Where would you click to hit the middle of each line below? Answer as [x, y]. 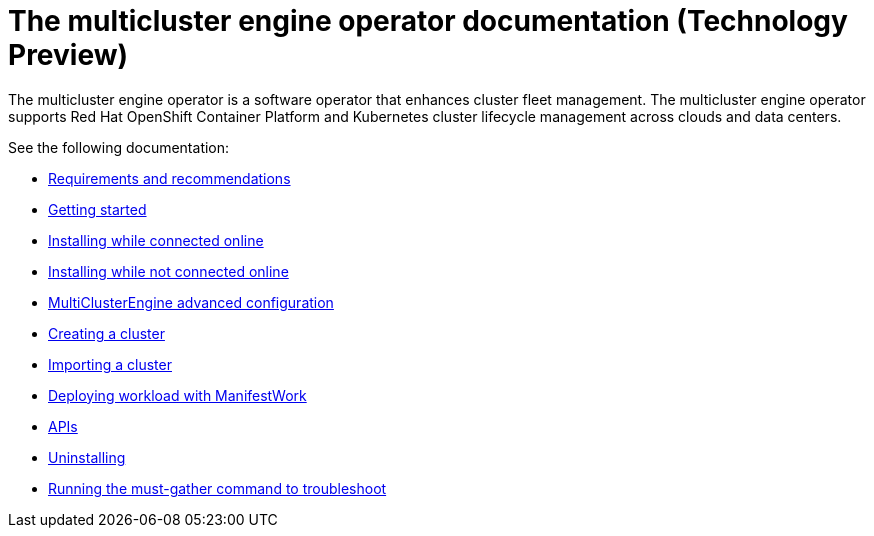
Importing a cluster [110, 364]
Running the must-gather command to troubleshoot [217, 488]
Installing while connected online [156, 240]
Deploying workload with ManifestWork [177, 395]
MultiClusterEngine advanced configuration [191, 302]
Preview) [68, 55]
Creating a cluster [106, 333]
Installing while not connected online [168, 271]
